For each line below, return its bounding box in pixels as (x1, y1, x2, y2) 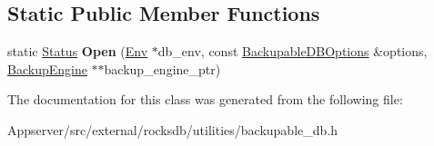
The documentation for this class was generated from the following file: (7, 90, 403, 109)
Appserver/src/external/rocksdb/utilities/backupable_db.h (7, 120, 338, 139)
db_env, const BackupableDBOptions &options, (157, 42, 428, 61)
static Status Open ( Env (7, 42, 148, 61)
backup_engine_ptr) (104, 59, 221, 78)
